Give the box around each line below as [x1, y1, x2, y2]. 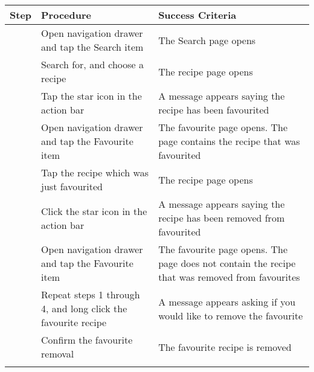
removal [41, 347, 74, 361]
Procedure [41, 8, 91, 22]
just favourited [41, 179, 103, 193]
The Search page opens [158, 33, 256, 47]
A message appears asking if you [158, 294, 296, 309]
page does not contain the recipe [158, 256, 296, 270]
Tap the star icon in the [41, 89, 142, 103]
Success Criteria [158, 8, 237, 22]
